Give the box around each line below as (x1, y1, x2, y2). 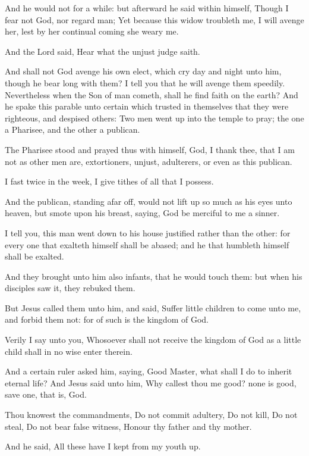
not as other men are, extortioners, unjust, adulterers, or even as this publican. (5, 155, 292, 167)
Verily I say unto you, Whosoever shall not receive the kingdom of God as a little (5, 333, 301, 346)
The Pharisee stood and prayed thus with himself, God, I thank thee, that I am (5, 143, 295, 155)
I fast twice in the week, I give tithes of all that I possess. (5, 175, 214, 188)
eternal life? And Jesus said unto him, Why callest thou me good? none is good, (5, 376, 297, 389)
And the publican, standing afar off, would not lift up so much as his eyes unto (5, 195, 292, 207)
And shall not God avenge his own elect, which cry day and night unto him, (5, 65, 282, 77)
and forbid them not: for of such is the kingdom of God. (5, 313, 209, 326)
